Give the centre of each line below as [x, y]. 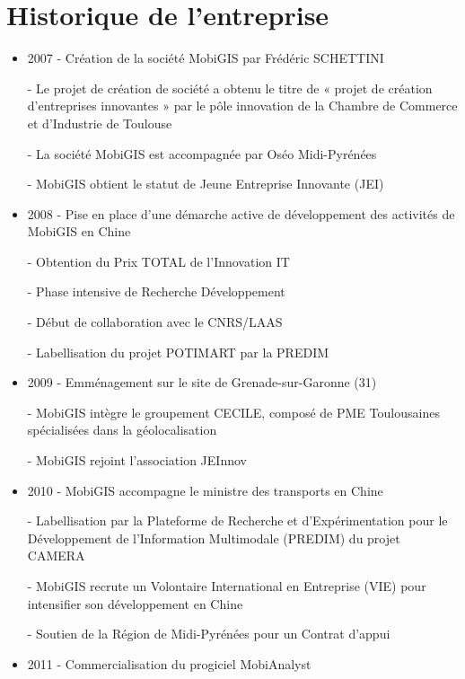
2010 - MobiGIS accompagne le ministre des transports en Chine [205, 490]
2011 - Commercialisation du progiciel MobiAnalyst [169, 663]
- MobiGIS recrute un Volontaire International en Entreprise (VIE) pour [227, 586]
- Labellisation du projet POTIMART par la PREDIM [178, 352]
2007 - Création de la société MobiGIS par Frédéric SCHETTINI [206, 58]
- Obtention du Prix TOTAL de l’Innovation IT [158, 261]
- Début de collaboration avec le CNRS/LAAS [155, 322]
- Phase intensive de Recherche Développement [156, 291]
